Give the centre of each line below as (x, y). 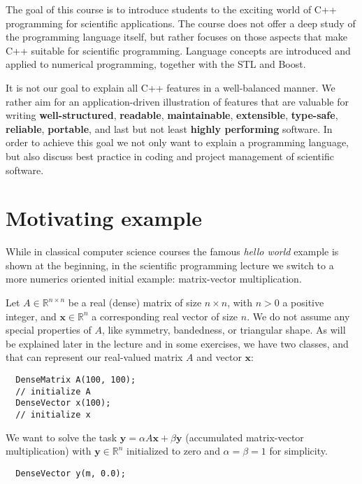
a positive (303, 302)
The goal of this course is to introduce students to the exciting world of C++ (171, 9)
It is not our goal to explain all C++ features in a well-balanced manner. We (171, 87)
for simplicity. (298, 451)
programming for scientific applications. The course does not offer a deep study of (181, 23)
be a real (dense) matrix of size (135, 302)
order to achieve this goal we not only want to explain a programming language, (178, 142)
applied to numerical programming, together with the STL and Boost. (156, 64)
